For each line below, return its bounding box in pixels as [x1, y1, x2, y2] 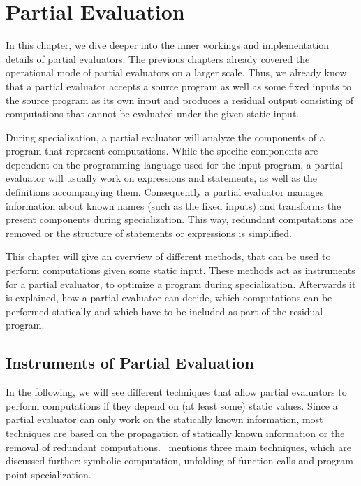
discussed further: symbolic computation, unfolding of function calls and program [6, 453, 354, 468]
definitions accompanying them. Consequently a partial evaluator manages [6, 185, 324, 199]
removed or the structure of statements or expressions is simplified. [6, 225, 292, 240]
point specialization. [6, 466, 91, 481]
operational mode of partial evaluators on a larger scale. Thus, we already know [6, 65, 347, 80]
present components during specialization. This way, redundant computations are [6, 212, 353, 227]
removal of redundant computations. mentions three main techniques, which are [6, 439, 352, 454]
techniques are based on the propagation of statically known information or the [6, 425, 345, 440]
